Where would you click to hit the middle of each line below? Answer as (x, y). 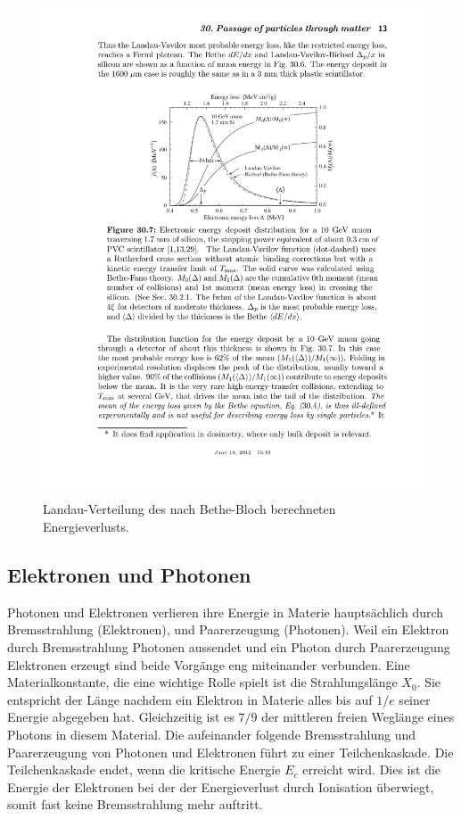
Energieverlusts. (86, 527)
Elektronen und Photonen (129, 575)
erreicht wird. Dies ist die (372, 769)
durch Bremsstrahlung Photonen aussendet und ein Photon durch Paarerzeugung (229, 647)
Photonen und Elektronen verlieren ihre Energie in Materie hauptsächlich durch (226, 612)
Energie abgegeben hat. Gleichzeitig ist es (121, 717)
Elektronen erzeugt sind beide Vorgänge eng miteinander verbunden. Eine (209, 664)
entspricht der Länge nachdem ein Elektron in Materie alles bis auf (190, 699)
